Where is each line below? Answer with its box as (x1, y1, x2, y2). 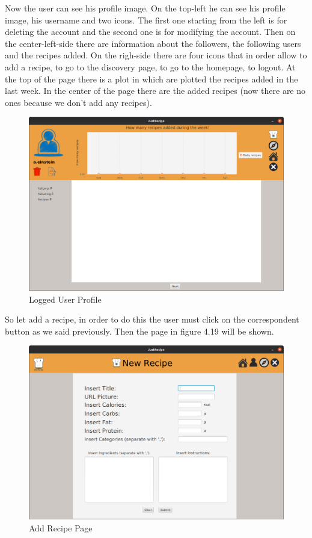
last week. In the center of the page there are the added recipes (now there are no (5, 84, 306, 97)
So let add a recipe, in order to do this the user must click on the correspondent (5, 313, 299, 326)
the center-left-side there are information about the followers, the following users (5, 37, 301, 49)
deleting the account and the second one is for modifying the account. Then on (5, 25, 296, 38)
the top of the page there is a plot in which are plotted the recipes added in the (5, 72, 298, 85)
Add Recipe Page (29, 521, 93, 534)
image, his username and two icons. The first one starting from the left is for (5, 13, 287, 26)
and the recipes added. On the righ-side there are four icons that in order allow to (5, 49, 307, 61)
